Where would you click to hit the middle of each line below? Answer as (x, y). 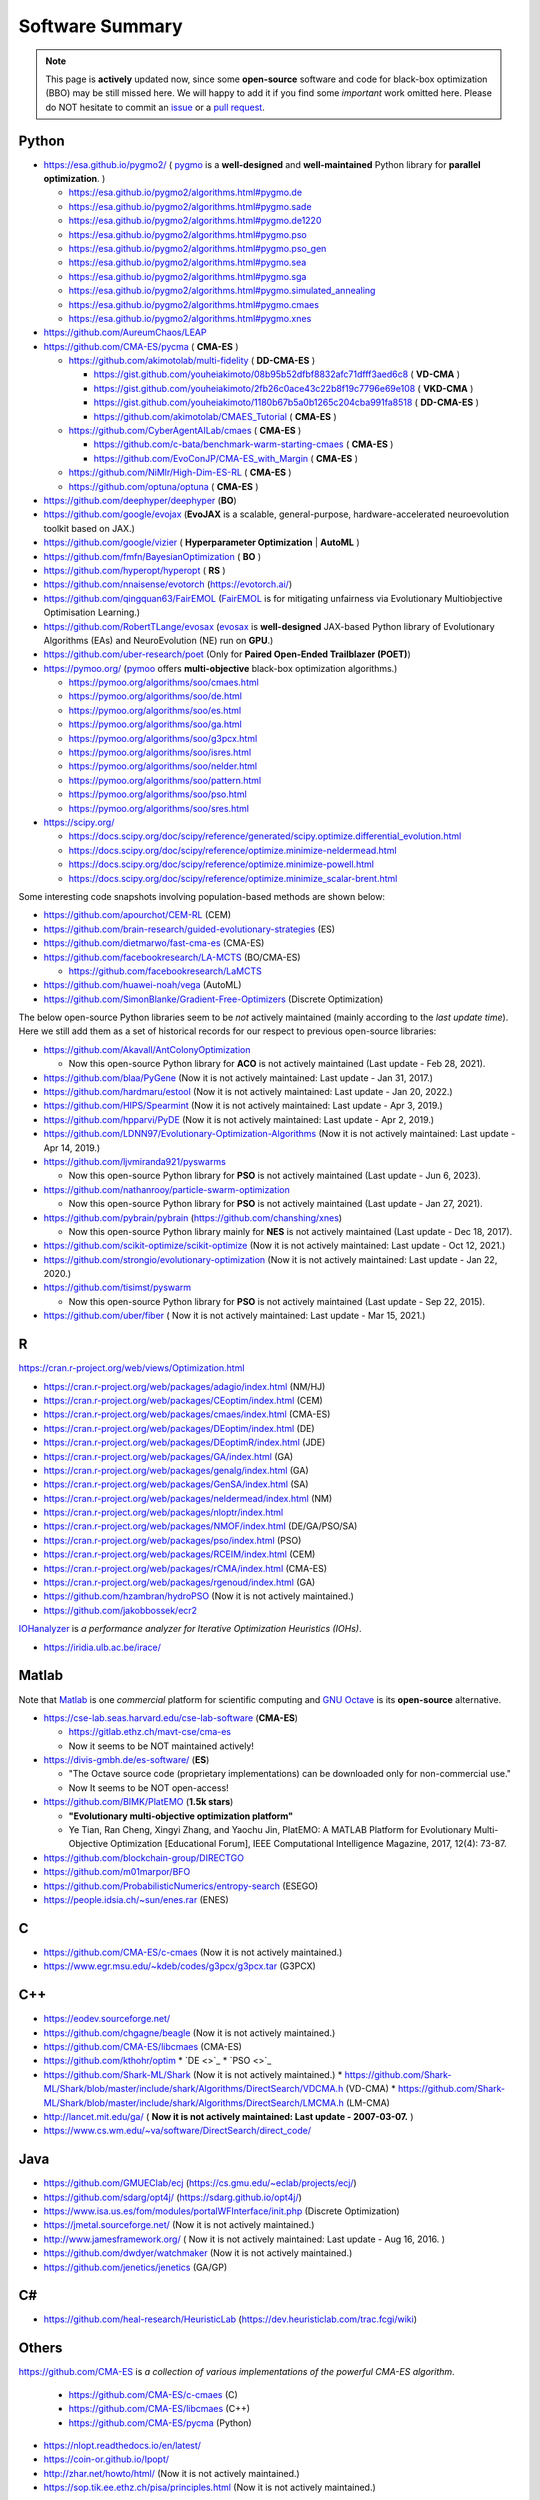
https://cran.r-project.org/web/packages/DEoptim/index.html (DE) (179, 1428)
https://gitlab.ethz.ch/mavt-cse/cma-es (150, 1732)
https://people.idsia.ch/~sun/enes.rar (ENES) (136, 1899)
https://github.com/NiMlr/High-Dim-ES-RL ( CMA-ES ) (180, 472)
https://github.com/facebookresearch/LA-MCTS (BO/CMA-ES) (172, 957)
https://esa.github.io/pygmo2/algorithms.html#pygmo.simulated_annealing (222, 291)
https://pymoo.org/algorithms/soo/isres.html (160, 752)
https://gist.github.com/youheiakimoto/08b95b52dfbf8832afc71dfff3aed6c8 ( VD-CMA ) (276, 374)
